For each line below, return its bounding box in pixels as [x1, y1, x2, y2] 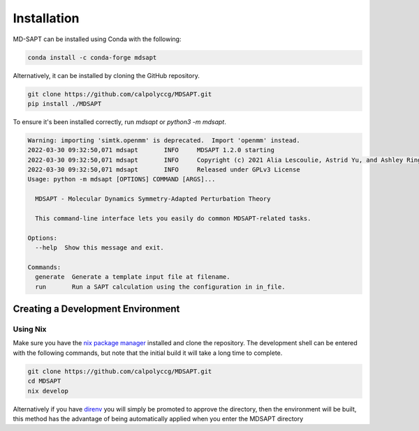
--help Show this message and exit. [35, 244, 164, 252]
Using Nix [13, 324, 47, 334]
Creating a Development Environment [13, 303, 180, 315]
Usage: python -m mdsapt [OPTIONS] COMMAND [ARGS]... [27, 175, 216, 183]
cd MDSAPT [27, 377, 61, 385]
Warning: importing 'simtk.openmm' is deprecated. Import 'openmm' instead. [27, 136, 300, 144]
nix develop [27, 387, 69, 395]
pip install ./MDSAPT [27, 100, 102, 107]
